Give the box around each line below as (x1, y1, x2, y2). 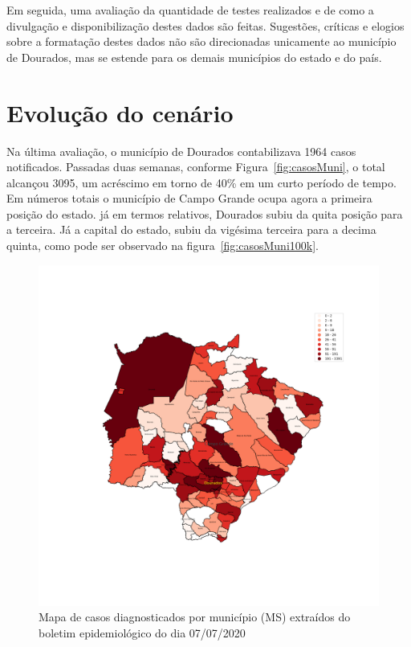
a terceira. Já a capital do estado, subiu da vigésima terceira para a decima (6, 221, 376, 238)
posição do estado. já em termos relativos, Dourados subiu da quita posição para (6, 205, 403, 222)
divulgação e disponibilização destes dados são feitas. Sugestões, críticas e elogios (6, 17, 405, 34)
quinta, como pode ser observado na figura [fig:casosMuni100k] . (6, 237, 319, 254)
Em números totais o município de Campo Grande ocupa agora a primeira (6, 190, 372, 207)
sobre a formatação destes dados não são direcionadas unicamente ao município (6, 33, 397, 50)
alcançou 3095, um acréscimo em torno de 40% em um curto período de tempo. (6, 174, 397, 190)
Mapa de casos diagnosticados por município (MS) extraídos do (39, 608, 351, 625)
